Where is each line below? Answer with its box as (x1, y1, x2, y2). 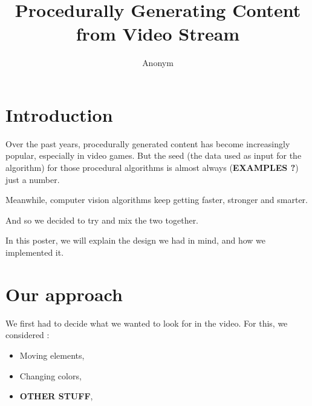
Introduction (5, 102, 113, 127)
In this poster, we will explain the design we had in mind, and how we (5, 234, 265, 247)
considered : (5, 328, 50, 341)
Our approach (5, 281, 123, 306)
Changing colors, (19, 369, 82, 382)
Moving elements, (19, 348, 85, 361)
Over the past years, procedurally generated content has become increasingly (5, 137, 290, 150)
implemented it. (5, 246, 64, 258)
